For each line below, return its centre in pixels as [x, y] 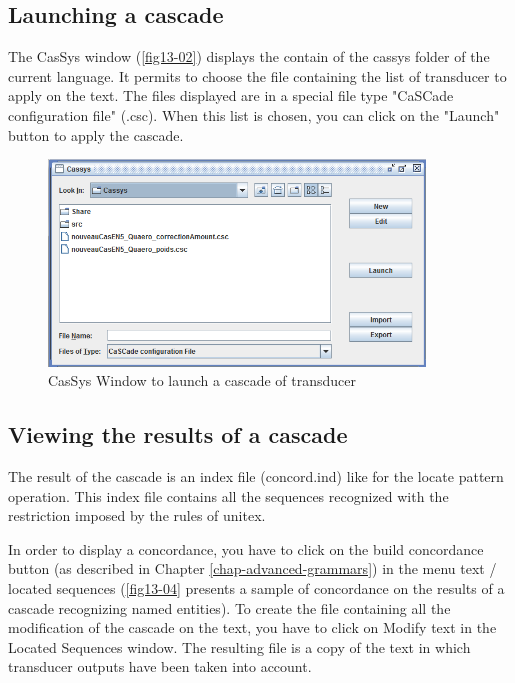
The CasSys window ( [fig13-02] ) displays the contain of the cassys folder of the [249, 56]
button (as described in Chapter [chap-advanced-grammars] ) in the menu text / [252, 568]
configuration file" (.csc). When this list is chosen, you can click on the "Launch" [254, 114]
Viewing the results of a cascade [178, 434]
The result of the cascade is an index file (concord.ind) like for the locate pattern [256, 476]
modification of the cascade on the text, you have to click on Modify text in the [252, 627]
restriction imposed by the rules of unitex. [137, 515]
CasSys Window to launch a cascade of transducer [202, 380]
